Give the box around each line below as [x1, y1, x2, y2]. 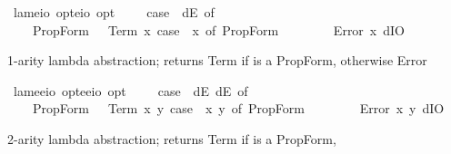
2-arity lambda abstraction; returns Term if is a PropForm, [7, 129, 336, 148]
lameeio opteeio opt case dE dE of [13, 81, 248, 100]
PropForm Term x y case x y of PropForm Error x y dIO [32, 99, 445, 118]
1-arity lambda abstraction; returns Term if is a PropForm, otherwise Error [7, 51, 427, 70]
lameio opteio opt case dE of [13, 3, 215, 21]
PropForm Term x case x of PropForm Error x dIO [32, 20, 405, 39]
